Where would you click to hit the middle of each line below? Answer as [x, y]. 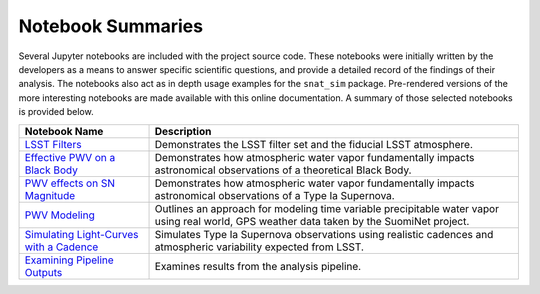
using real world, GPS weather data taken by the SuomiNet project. [312, 221]
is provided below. [56, 112]
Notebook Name [64, 131]
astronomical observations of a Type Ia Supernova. [274, 195]
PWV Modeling [59, 215]
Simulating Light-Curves [81, 234]
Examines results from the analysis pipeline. [258, 266]
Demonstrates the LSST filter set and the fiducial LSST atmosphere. [314, 144]
